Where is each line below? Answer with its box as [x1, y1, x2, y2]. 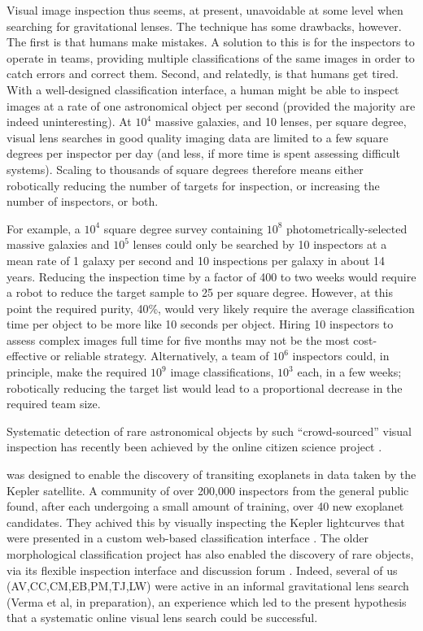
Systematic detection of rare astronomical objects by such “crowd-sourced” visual [7, 422, 412, 439]
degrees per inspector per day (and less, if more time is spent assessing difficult [7, 145, 400, 162]
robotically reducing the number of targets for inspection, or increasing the [7, 176, 380, 194]
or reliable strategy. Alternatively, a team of [50, 347, 269, 364]
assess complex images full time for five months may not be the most [7, 331, 350, 348]
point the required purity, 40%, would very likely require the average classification [7, 299, 415, 316]
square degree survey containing [103, 220, 263, 237]
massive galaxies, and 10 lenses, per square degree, [155, 113, 407, 130]
